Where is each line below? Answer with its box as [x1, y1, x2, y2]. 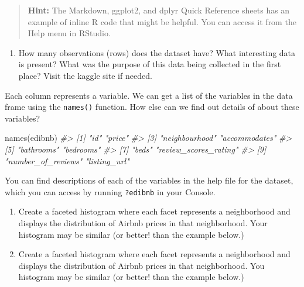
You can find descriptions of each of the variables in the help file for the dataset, [5, 174, 293, 186]
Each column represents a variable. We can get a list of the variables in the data [5, 89, 293, 101]
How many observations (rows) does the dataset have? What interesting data [18, 46, 296, 58]
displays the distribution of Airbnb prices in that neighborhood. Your [18, 217, 268, 229]
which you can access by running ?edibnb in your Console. [5, 185, 216, 198]
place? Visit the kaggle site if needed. [18, 69, 152, 81]
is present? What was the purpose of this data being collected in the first [18, 58, 281, 70]
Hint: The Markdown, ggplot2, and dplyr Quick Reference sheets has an [28, 4, 290, 16]
